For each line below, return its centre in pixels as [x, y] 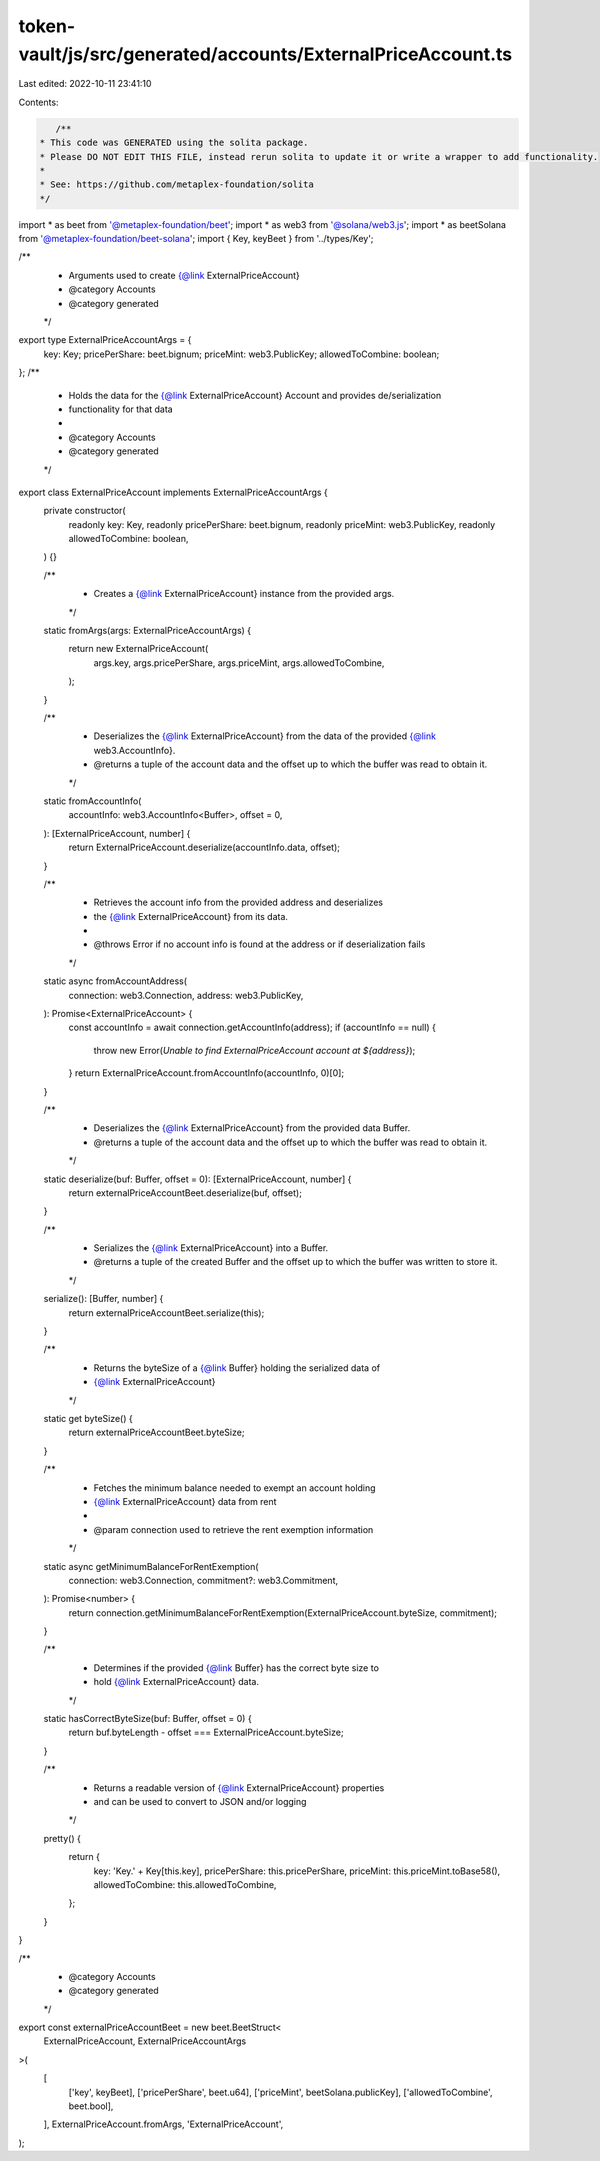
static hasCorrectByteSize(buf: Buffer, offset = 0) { [147, 1719]
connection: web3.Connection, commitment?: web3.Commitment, [203, 1580]
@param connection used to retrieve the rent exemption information [233, 1529]
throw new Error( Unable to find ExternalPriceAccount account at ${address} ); [254, 1050]
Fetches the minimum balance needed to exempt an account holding [234, 1487]
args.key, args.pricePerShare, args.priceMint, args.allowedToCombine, [239, 662]
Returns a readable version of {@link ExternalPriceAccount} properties [239, 1787]
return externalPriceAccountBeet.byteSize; [156, 1432]
